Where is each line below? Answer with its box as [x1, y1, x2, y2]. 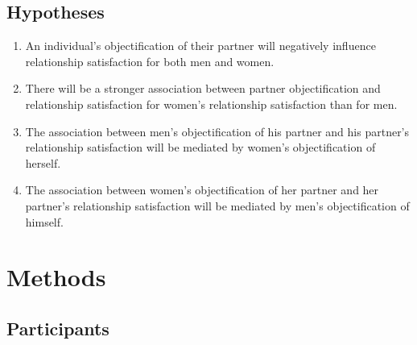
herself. [25, 154, 61, 171]
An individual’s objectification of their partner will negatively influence [25, 37, 376, 54]
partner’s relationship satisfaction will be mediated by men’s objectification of [25, 197, 410, 214]
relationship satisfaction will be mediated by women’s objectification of [25, 139, 376, 156]
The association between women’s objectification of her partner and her [25, 181, 379, 198]
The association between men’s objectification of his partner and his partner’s [25, 123, 410, 139]
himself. [25, 213, 64, 230]
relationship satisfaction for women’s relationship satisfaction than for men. [25, 95, 398, 112]
